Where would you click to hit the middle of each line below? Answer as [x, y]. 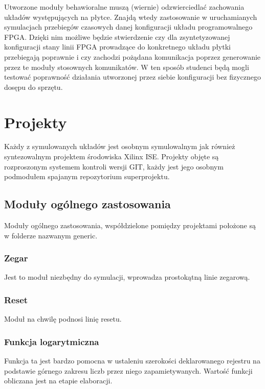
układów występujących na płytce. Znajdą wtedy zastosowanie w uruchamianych [131, 17]
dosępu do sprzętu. [34, 87]
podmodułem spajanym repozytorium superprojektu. [87, 176]
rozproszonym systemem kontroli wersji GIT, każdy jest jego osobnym [114, 166]
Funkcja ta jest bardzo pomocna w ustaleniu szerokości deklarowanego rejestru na [132, 361]
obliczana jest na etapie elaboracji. [58, 381]
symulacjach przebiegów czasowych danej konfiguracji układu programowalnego [128, 27]
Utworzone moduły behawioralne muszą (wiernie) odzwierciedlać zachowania [124, 7]
